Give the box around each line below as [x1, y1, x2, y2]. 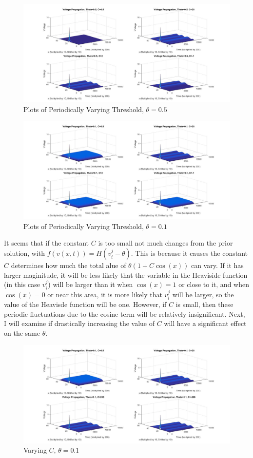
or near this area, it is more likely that [47, 289, 162, 299]
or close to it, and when [178, 279, 249, 289]
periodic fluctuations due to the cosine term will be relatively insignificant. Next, [4, 308, 245, 319]
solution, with [4, 248, 45, 258]
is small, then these [175, 299, 234, 309]
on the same [4, 327, 40, 338]
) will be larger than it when [48, 279, 133, 289]
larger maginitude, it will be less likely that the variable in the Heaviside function [4, 269, 248, 280]
